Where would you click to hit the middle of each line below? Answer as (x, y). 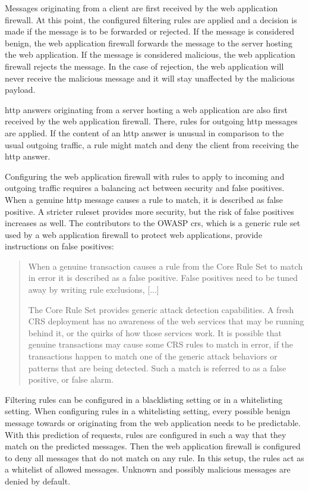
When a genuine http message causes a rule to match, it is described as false (144, 199)
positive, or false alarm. (71, 379)
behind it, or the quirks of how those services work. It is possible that (155, 332)
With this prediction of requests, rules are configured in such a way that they (146, 434)
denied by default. (38, 481)
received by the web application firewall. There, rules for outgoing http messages (151, 121)
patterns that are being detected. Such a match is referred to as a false (157, 368)
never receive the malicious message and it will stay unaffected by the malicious (150, 78)
